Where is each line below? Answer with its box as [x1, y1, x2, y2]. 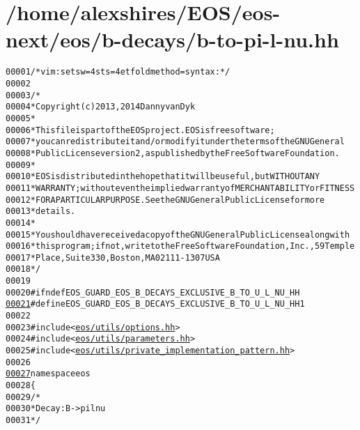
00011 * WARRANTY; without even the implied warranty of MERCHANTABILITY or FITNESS [6, 183, 355, 193]
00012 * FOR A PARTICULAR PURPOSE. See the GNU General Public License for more [6, 194, 325, 205]
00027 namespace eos [6, 369, 91, 379]
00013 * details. [6, 206, 76, 217]
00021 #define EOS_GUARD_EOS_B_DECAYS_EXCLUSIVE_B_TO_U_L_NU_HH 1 [6, 299, 305, 309]
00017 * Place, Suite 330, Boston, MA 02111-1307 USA [6, 252, 220, 263]
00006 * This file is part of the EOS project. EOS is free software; [6, 125, 275, 135]
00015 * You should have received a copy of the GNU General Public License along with [6, 229, 350, 240]
